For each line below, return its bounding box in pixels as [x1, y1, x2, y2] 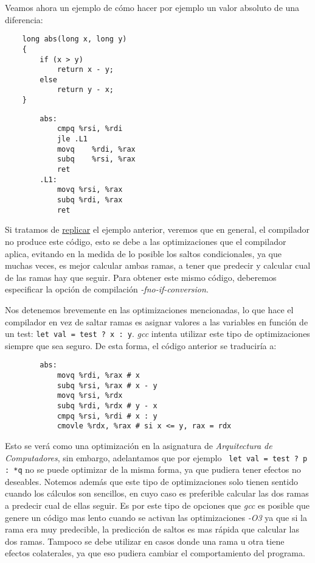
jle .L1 [57, 135, 88, 144]
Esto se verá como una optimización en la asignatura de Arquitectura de [5, 439, 272, 451]
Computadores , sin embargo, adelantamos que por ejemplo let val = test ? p [5, 451, 308, 464]
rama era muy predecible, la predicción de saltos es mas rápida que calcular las [5, 523, 299, 536]
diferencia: [5, 13, 43, 26]
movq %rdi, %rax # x [57, 371, 140, 380]
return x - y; [57, 65, 114, 74]
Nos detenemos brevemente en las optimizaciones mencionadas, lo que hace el [5, 303, 294, 316]
